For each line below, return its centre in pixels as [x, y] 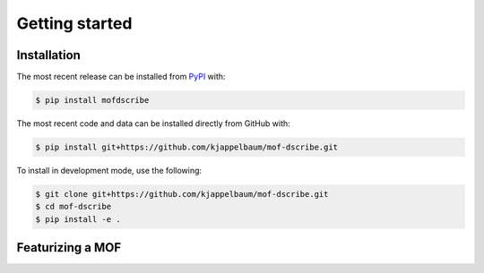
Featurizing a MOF [69, 247]
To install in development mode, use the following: [109, 171]
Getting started [74, 23]
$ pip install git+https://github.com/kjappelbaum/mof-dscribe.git [187, 147]
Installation [48, 55]
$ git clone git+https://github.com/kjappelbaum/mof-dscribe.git [182, 194]
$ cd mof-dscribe [73, 207]
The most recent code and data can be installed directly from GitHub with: [153, 124]
